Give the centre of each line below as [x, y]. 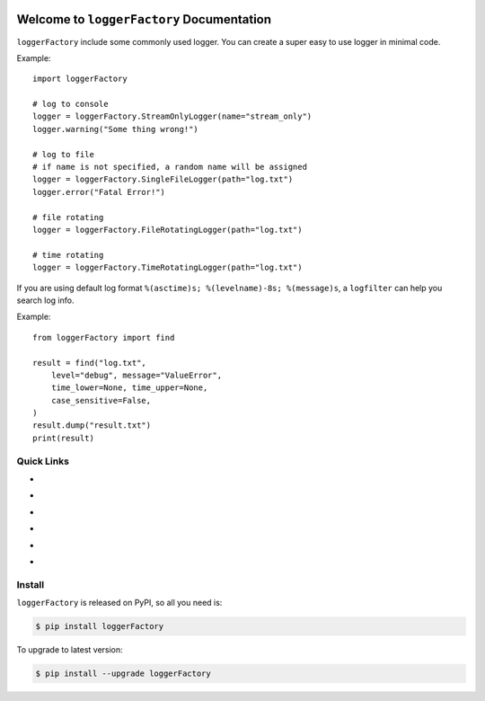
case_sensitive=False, [101, 400]
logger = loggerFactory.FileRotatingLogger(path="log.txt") [168, 230]
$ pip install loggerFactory [100, 626]
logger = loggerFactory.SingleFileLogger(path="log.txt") [163, 179]
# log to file [63, 154]
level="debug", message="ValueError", [137, 375]
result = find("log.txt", [90, 363]
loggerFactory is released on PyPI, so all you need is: [119, 603]
